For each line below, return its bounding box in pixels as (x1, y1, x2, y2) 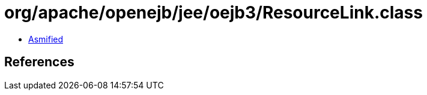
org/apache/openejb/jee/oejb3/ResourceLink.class (4, 2, 423, 23)
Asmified (28, 33, 64, 44)
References (4, 54, 74, 70)
